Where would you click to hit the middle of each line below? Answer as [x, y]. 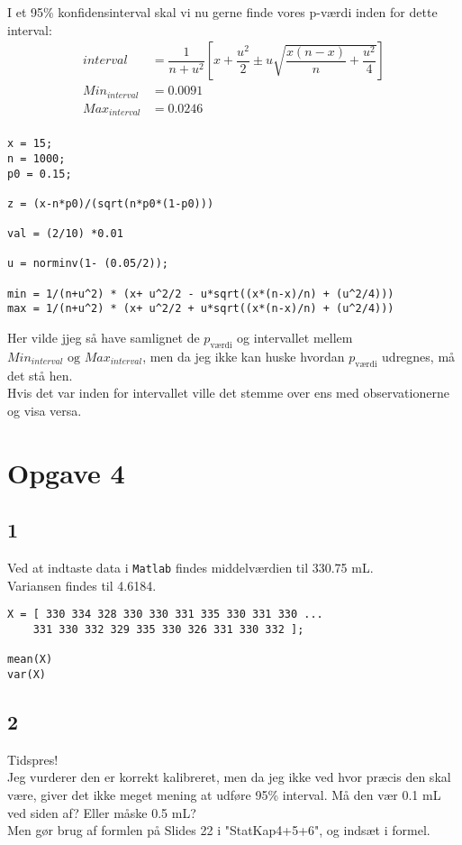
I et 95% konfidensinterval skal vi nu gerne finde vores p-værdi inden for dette [222, 12]
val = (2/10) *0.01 [65, 234]
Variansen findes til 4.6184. [82, 585]
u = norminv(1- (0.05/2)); [88, 264]
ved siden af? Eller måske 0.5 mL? [102, 812]
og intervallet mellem [295, 338]
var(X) [27, 674]
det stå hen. [40, 375]
